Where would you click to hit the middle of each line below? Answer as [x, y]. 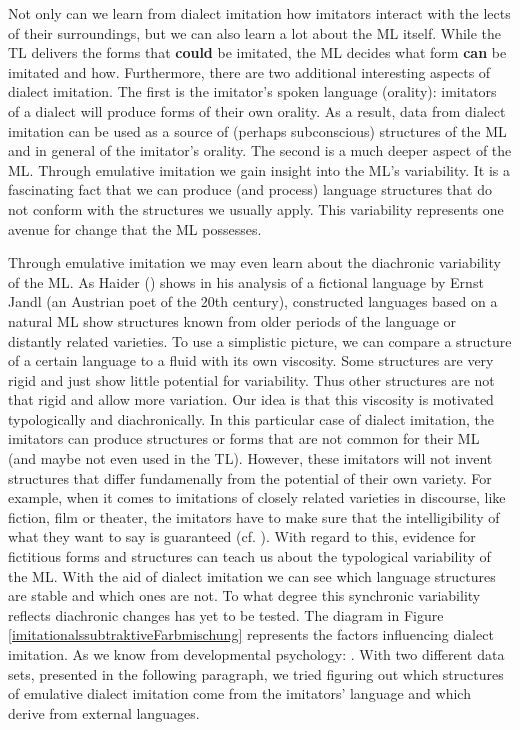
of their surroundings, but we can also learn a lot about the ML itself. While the [255, 32]
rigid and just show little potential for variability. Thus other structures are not [251, 379]
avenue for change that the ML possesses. [135, 228]
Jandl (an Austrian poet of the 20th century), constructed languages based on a [253, 301]
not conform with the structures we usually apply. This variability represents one [256, 208]
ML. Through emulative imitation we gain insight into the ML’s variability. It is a [259, 169]
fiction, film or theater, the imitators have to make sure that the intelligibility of [254, 516]
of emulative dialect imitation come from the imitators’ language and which [239, 693]
